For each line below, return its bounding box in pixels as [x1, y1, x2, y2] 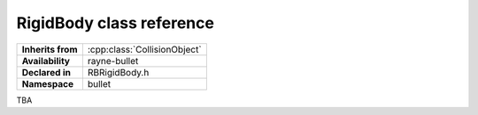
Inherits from [21, 43, 78, 55]
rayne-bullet [87, 54, 139, 67]
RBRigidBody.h [87, 66, 150, 78]
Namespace [21, 77, 74, 90]
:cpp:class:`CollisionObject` [87, 43, 203, 55]
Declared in [21, 66, 71, 78]
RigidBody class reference [16, 13, 214, 32]
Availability [21, 54, 71, 67]
